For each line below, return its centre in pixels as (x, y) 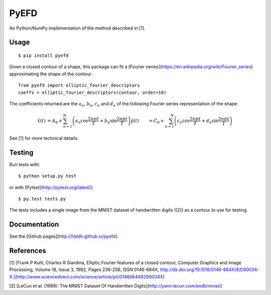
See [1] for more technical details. (44, 138)
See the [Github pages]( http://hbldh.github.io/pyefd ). (64, 236)
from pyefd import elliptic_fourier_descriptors (79, 86)
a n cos (82, 121)
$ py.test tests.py (42, 199)
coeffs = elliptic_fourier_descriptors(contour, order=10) (92, 92)
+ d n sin (210, 121)
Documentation (34, 225)
